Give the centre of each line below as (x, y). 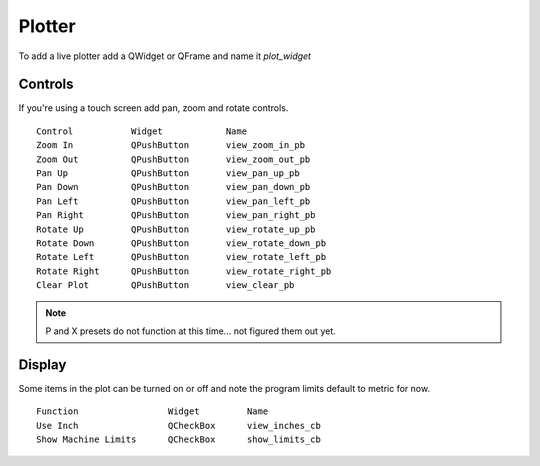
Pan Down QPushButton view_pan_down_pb (173, 187)
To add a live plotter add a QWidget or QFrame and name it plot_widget (165, 56)
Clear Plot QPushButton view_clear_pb (165, 285)
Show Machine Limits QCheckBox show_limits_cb (179, 439)
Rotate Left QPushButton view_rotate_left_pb (181, 257)
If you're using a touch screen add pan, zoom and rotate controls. (153, 108)
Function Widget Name (152, 411)
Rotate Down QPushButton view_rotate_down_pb (181, 243)
